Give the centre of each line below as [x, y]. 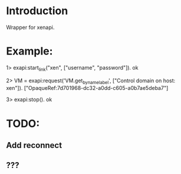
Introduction [37, 11]
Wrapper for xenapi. [30, 27]
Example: [29, 51]
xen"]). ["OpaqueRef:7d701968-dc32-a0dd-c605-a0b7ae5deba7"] [87, 88]
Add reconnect [34, 145]
